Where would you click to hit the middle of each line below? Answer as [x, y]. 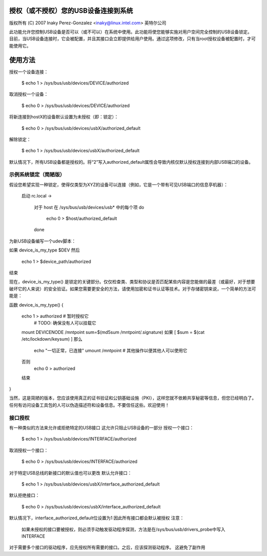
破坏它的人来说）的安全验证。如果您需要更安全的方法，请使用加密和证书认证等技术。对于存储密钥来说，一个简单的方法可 [133, 289]
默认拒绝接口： [24, 495]
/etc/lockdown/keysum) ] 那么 [52, 339]
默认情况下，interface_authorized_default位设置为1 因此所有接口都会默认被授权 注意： [97, 518]
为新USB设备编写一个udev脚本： [43, 241]
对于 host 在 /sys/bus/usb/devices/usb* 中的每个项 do [89, 207]
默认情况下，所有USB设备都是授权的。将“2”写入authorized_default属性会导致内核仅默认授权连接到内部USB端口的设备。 [131, 162]
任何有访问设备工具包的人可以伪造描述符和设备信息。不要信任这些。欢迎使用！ [89, 405]
